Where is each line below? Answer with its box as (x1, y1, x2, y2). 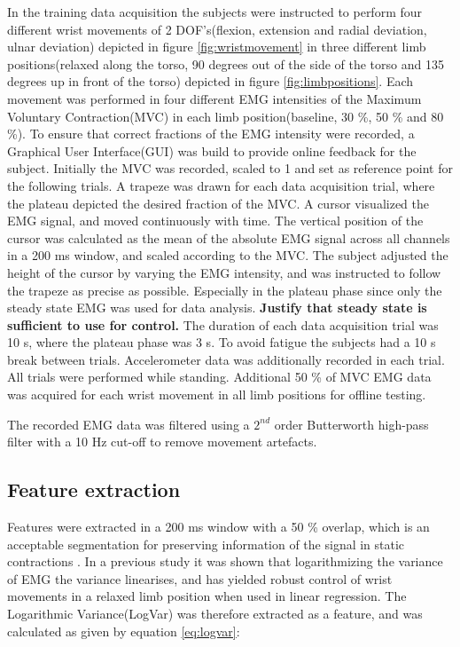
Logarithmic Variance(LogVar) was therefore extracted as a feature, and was (7, 604, 423, 623)
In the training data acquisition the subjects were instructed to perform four (7, 3, 423, 20)
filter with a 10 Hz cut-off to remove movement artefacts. (7, 432, 317, 451)
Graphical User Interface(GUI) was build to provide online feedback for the (7, 141, 417, 160)
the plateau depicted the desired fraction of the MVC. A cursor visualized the (7, 193, 429, 212)
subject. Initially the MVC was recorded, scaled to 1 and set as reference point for (7, 159, 453, 178)
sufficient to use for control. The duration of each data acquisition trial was (7, 315, 439, 334)
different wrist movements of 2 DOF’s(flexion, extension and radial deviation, (7, 20, 427, 38)
